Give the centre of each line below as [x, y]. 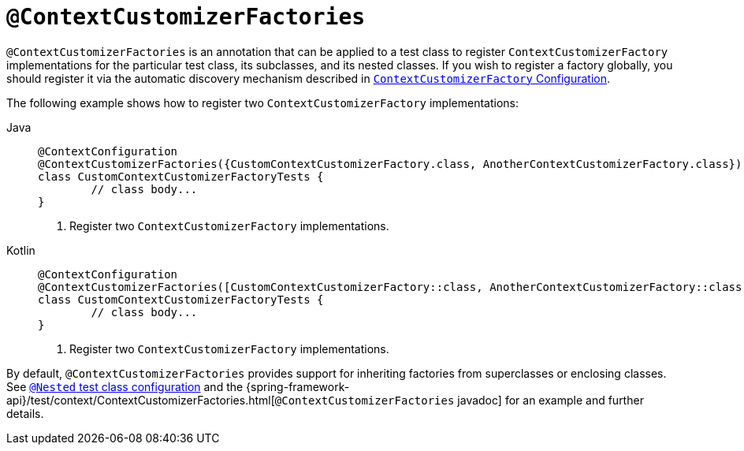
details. [25, 413]
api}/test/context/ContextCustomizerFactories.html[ [141, 400]
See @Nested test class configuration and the [125, 386]
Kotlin [21, 250]
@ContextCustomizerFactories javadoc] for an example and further [459, 400]
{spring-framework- [298, 386]
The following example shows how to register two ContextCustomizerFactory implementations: [262, 102]
